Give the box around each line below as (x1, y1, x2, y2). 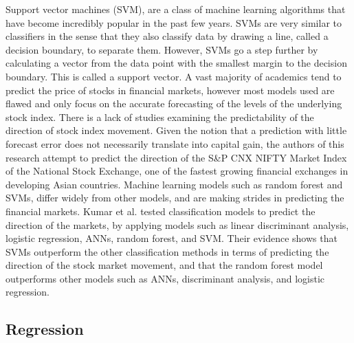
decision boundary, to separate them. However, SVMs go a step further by (5, 42, 318, 56)
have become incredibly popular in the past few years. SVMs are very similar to (5, 15, 342, 30)
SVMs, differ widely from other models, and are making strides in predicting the (5, 190, 344, 205)
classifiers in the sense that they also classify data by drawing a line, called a (5, 29, 329, 43)
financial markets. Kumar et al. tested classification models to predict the (5, 203, 316, 218)
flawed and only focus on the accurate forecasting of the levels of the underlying (5, 96, 342, 111)
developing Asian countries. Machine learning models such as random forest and (5, 177, 343, 191)
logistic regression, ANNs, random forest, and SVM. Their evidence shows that (5, 231, 338, 245)
